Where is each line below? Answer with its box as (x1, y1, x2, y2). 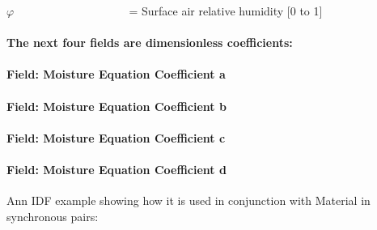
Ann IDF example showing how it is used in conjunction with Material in (6, 192, 371, 209)
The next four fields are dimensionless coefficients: (6, 34, 293, 51)
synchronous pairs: (6, 207, 99, 224)
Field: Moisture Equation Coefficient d (6, 160, 227, 177)
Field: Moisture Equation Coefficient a (6, 66, 226, 83)
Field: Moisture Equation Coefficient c (6, 129, 226, 146)
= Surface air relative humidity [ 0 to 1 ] (129, 2, 323, 19)
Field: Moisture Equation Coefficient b (6, 97, 227, 114)
